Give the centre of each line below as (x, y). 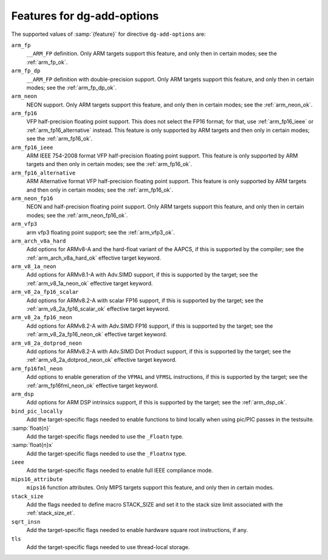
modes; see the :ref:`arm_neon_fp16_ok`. (77, 215)
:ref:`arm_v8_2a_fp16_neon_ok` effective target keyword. (97, 334)
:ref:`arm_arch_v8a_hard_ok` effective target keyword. (94, 258)
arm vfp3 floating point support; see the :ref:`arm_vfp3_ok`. (101, 232)
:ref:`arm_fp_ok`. (47, 62)
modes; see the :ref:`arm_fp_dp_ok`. (71, 88)
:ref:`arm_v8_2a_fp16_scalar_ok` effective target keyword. (98, 309)
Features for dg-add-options (85, 16)
